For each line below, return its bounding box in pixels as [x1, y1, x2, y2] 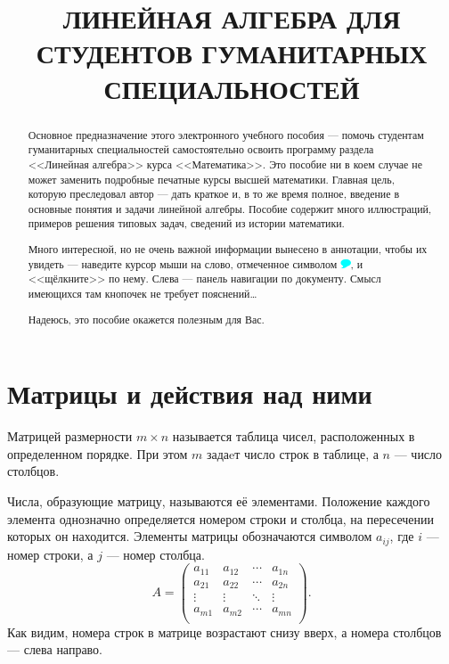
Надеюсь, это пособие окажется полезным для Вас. [28, 311, 265, 326]
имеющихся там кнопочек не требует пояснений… [28, 286, 257, 300]
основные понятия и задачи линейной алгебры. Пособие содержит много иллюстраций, [28, 201, 432, 216]
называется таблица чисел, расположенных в [172, 427, 415, 446]
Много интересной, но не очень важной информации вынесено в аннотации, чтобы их [28, 242, 428, 257]
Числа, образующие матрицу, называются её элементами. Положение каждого [7, 491, 430, 510]
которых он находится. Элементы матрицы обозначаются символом [7, 527, 372, 545]
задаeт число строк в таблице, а [207, 444, 379, 463]
